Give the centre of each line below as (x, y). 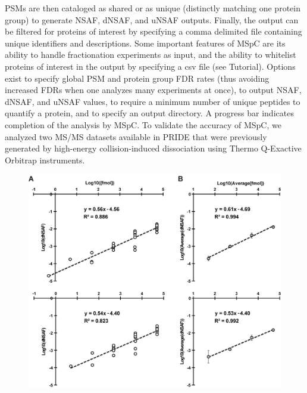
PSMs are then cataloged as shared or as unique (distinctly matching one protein (153, 8)
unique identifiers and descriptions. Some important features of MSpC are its (145, 43)
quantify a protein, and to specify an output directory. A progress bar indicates (149, 113)
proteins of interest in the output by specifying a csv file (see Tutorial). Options (150, 66)
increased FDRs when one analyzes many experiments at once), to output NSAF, (153, 90)
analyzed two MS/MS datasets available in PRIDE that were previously (136, 136)
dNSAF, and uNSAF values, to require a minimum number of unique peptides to (153, 101)
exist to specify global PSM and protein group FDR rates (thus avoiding (137, 78)
